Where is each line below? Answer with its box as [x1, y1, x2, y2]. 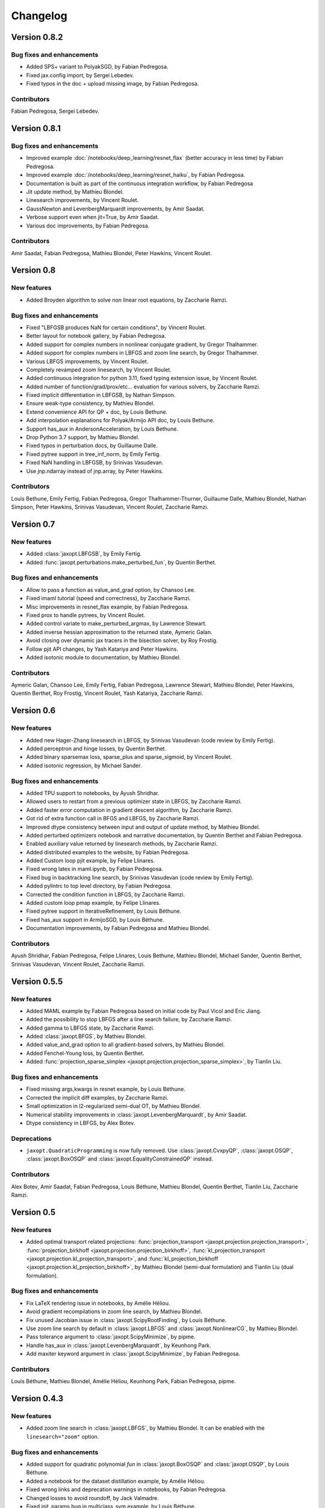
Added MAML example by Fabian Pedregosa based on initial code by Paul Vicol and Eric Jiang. [26, 1007, 262, 1015]
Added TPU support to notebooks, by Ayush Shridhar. [26, 789, 159, 796]
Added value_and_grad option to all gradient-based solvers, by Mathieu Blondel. [26, 1041, 225, 1048]
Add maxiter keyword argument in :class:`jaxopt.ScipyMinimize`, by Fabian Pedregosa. [26, 1350, 241, 1357]
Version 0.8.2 [11, 32, 63, 42]
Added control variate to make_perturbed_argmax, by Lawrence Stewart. [26, 620, 207, 627]
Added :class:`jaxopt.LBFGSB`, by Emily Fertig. [26, 550, 142, 557]
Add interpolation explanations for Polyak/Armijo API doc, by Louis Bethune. [26, 417, 215, 424]
